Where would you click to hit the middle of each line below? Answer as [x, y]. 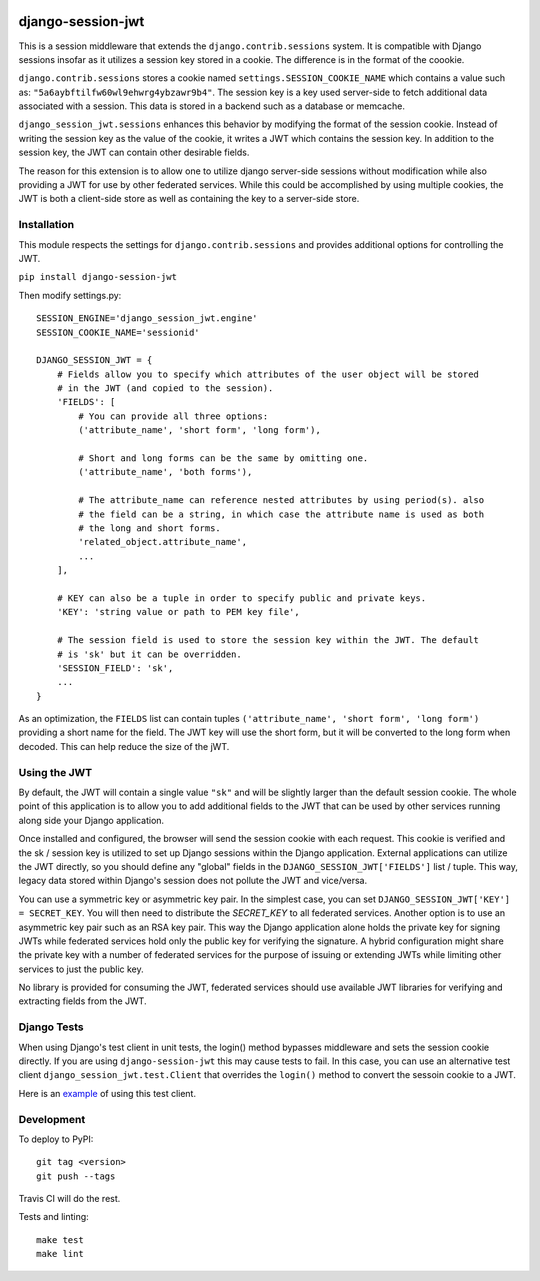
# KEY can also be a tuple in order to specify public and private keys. [241, 598]
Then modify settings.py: [70, 295]
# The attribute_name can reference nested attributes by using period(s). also [281, 500]
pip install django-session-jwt [97, 277]
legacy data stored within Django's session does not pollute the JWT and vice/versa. [193, 881]
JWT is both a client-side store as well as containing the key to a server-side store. [189, 199]
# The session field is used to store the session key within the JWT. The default [268, 640]
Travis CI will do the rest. [69, 1199]
